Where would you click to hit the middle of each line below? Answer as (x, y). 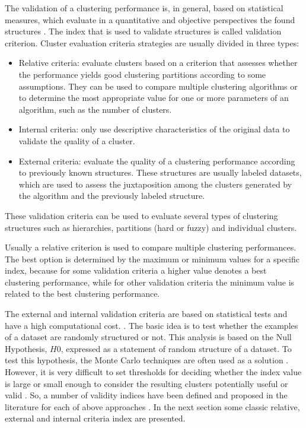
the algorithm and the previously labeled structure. (112, 196)
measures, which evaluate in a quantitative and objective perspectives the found (150, 19)
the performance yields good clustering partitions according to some (142, 74)
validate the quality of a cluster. (77, 140)
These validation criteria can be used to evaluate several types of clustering (141, 215)
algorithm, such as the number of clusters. (95, 109)
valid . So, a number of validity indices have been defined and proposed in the (146, 395)
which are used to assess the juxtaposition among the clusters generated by (155, 184)
